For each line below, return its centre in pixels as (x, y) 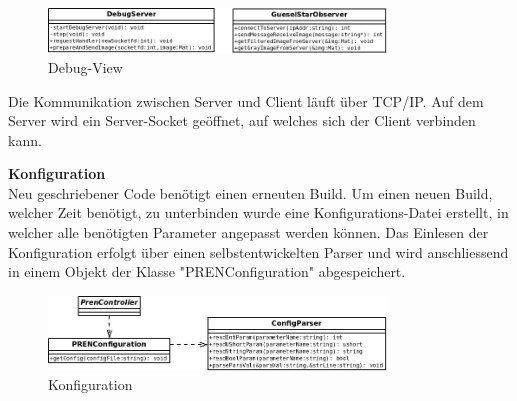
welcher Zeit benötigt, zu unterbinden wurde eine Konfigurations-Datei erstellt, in (258, 212)
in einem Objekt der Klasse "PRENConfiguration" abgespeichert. (207, 271)
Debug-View (85, 66)
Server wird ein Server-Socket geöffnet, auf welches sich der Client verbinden (242, 120)
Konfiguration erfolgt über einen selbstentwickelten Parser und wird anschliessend (258, 251)
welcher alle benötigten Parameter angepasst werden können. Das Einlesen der (248, 232)
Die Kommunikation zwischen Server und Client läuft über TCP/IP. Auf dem (246, 100)
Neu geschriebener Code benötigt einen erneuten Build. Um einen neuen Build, (250, 192)
